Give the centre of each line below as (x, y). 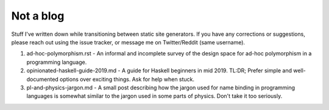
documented (43, 79)
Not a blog (38, 16)
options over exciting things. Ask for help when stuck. (127, 79)
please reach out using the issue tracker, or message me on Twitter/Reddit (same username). (128, 42)
